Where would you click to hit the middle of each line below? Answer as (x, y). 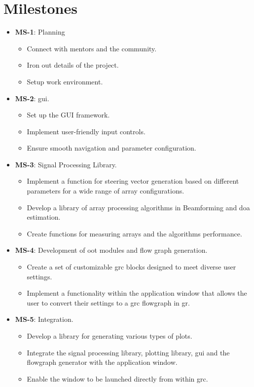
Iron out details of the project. (73, 65)
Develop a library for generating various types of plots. (109, 336)
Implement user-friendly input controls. (86, 131)
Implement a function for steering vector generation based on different (133, 181)
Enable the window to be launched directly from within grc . (117, 378)
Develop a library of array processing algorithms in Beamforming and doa (138, 207)
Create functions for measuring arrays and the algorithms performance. (134, 233)
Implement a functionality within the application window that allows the (137, 293)
